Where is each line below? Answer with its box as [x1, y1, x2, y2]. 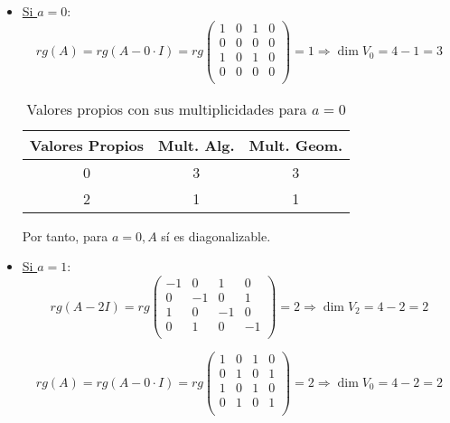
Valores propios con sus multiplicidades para [26, 98, 307, 119]
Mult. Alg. [157, 134, 235, 155]
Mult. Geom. [248, 134, 343, 155]
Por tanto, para [22, 226, 108, 245]
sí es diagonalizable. [161, 226, 271, 245]
